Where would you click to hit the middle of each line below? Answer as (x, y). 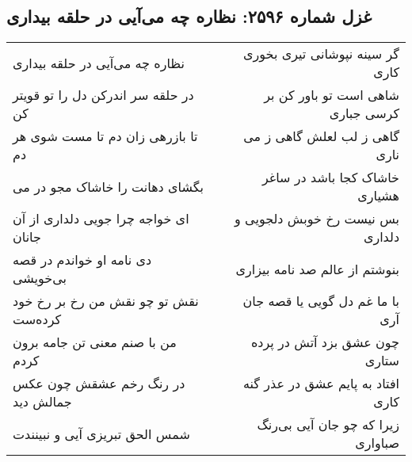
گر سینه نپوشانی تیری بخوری (321, 54)
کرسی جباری (364, 113)
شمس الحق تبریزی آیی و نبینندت (101, 433)
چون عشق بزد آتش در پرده (325, 342)
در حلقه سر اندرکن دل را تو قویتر (103, 95)
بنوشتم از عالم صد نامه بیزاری (317, 269)
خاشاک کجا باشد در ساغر (331, 178)
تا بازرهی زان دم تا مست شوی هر (105, 136)
